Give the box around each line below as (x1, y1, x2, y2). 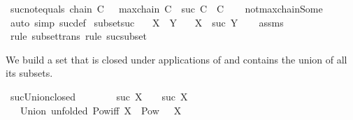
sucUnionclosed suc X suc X (10, 89, 188, 103)
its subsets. (6, 66, 53, 80)
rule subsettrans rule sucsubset (10, 29, 147, 43)
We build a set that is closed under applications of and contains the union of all (6, 52, 347, 66)
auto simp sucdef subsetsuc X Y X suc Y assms (10, 15, 284, 29)
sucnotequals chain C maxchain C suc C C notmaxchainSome (10, 1, 323, 15)
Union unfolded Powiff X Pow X (20, 103, 182, 117)
